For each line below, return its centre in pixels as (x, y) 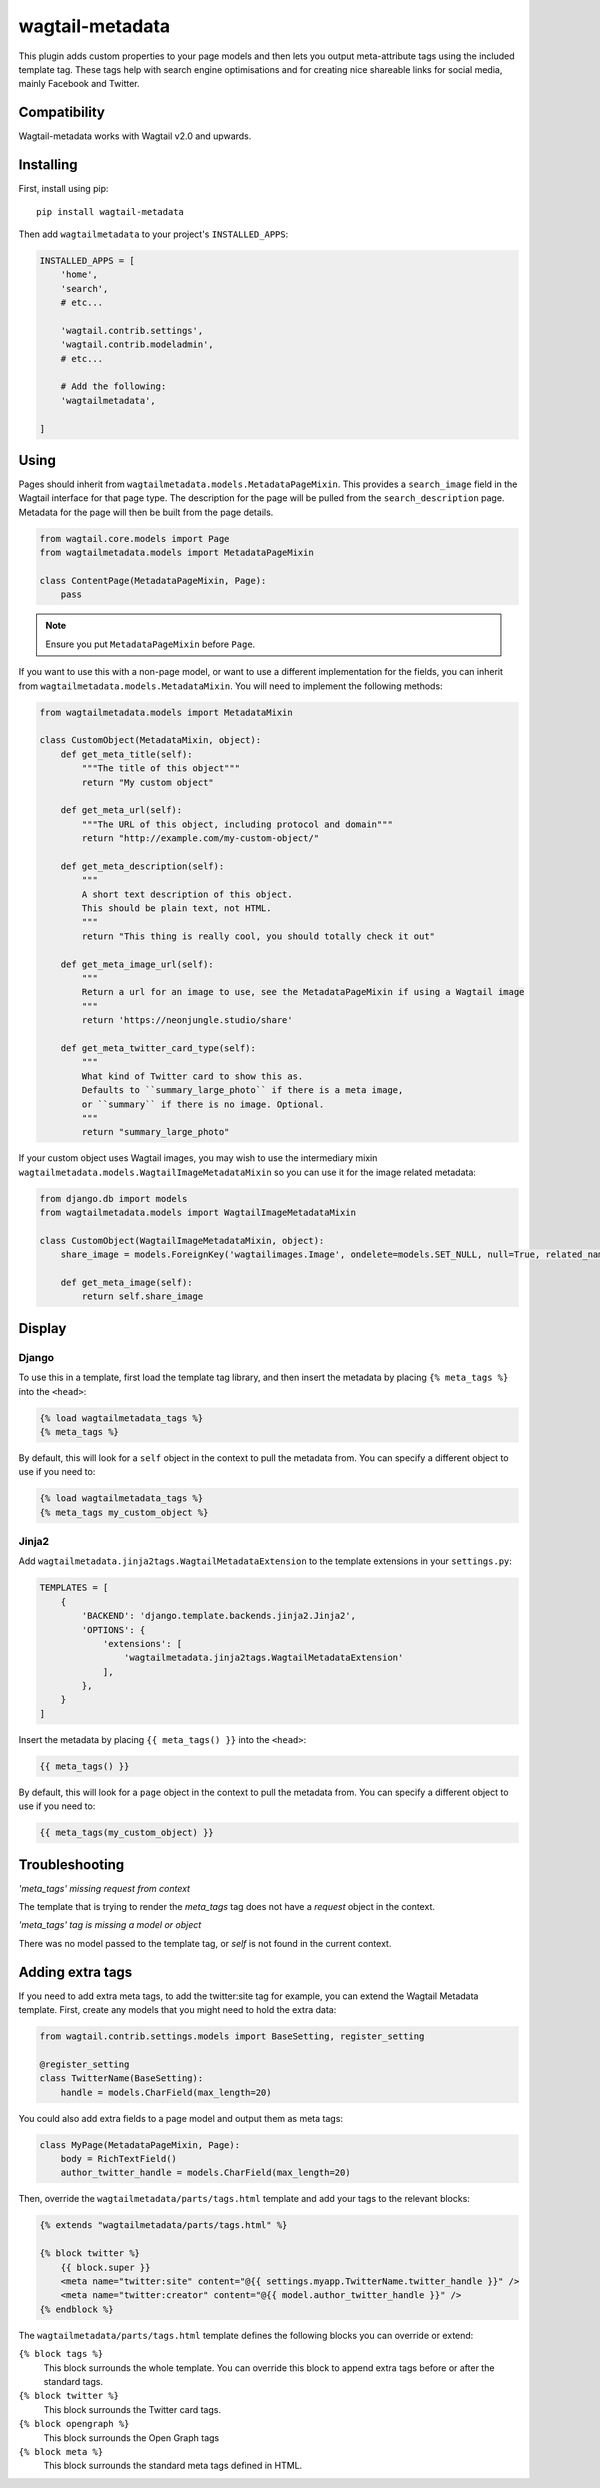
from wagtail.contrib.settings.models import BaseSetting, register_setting (232, 2036)
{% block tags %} (61, 2354)
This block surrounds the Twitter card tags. (132, 2409)
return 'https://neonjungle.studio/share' (187, 1020)
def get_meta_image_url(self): (137, 964)
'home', (79, 274)
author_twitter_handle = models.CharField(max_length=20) (205, 2173)
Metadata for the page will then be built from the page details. (146, 512)
